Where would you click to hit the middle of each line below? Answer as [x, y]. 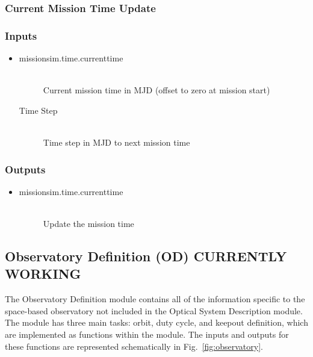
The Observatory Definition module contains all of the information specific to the [155, 299]
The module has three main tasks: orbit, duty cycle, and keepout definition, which [156, 322]
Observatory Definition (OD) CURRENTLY [146, 256]
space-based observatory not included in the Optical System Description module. [154, 310]
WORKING [43, 274]
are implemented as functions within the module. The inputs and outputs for [147, 334]
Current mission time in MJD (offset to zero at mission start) [156, 90]
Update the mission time [88, 224]
